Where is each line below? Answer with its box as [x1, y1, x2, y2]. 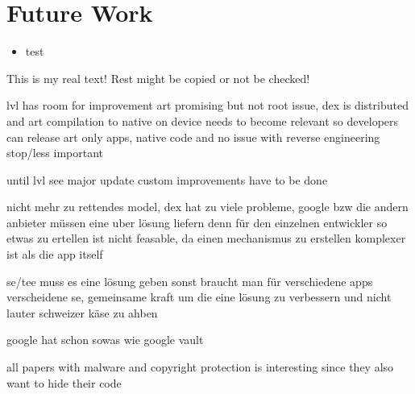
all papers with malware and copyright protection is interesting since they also [6, 359, 394, 375]
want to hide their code [6, 374, 122, 391]
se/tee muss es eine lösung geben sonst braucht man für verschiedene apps [6, 272, 373, 289]
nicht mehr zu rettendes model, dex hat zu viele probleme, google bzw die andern [6, 198, 409, 215]
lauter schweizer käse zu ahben [6, 304, 158, 321]
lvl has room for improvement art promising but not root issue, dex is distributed [6, 97, 409, 114]
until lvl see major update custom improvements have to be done [6, 171, 328, 188]
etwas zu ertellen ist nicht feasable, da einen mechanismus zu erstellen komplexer [6, 230, 406, 247]
